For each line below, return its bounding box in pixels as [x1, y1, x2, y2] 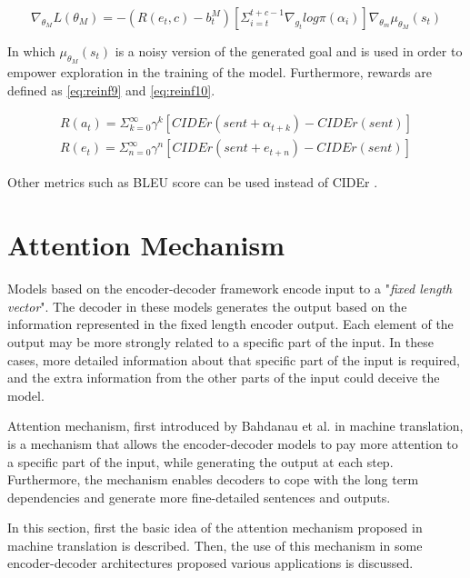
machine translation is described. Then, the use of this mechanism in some [7, 535, 423, 554]
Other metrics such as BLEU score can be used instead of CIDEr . [7, 173, 378, 192]
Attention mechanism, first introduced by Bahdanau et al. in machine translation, [7, 416, 464, 435]
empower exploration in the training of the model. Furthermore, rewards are [7, 63, 432, 82]
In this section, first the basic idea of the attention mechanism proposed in [7, 518, 423, 537]
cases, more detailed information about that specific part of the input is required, [7, 350, 460, 369]
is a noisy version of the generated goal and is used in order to [115, 42, 463, 60]
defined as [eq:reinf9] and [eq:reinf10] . [7, 80, 215, 99]
